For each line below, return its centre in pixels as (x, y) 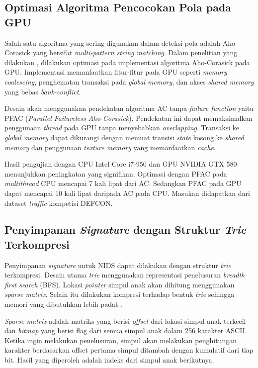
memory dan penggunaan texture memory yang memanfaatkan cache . (110, 147)
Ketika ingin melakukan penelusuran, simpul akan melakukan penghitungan (121, 340)
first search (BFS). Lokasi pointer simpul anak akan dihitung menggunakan (120, 284)
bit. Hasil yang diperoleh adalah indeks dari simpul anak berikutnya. (109, 360)
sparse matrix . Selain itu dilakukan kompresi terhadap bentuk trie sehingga (120, 294)
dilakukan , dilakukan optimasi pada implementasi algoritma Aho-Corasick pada (127, 62)
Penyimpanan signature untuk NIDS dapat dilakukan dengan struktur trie (118, 265)
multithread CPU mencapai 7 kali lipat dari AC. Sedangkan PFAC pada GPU (123, 183)
